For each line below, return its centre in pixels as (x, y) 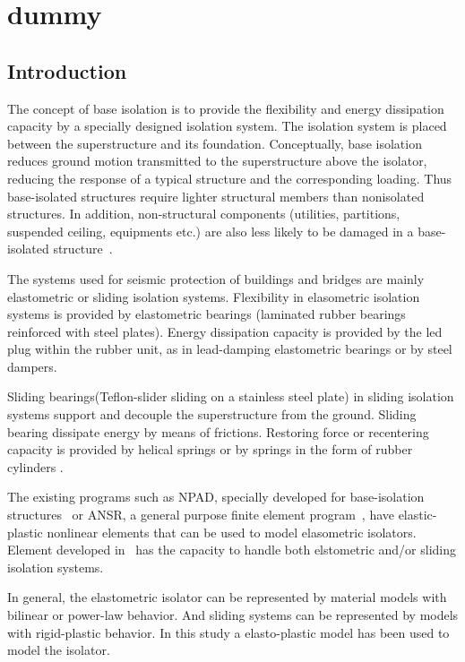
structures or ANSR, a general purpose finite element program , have (201, 515)
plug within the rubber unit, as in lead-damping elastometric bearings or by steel (230, 349)
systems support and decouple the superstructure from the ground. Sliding (212, 414)
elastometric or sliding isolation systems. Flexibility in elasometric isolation (214, 296)
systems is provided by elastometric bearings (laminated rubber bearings (207, 314)
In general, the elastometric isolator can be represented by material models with (227, 597)
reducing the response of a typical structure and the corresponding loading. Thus (230, 178)
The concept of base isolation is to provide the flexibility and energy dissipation (226, 108)
